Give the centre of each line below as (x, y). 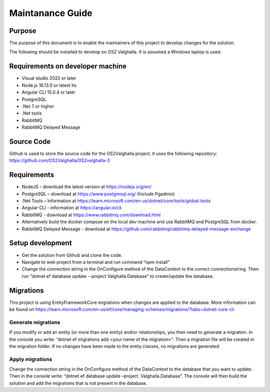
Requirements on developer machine (68, 66)
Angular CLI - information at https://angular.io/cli (72, 208)
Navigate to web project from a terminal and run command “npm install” (96, 262)
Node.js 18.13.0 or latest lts (49, 85)
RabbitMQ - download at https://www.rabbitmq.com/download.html (91, 215)
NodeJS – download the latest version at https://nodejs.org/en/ (87, 187)
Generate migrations (35, 322)
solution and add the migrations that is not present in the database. (78, 383)
